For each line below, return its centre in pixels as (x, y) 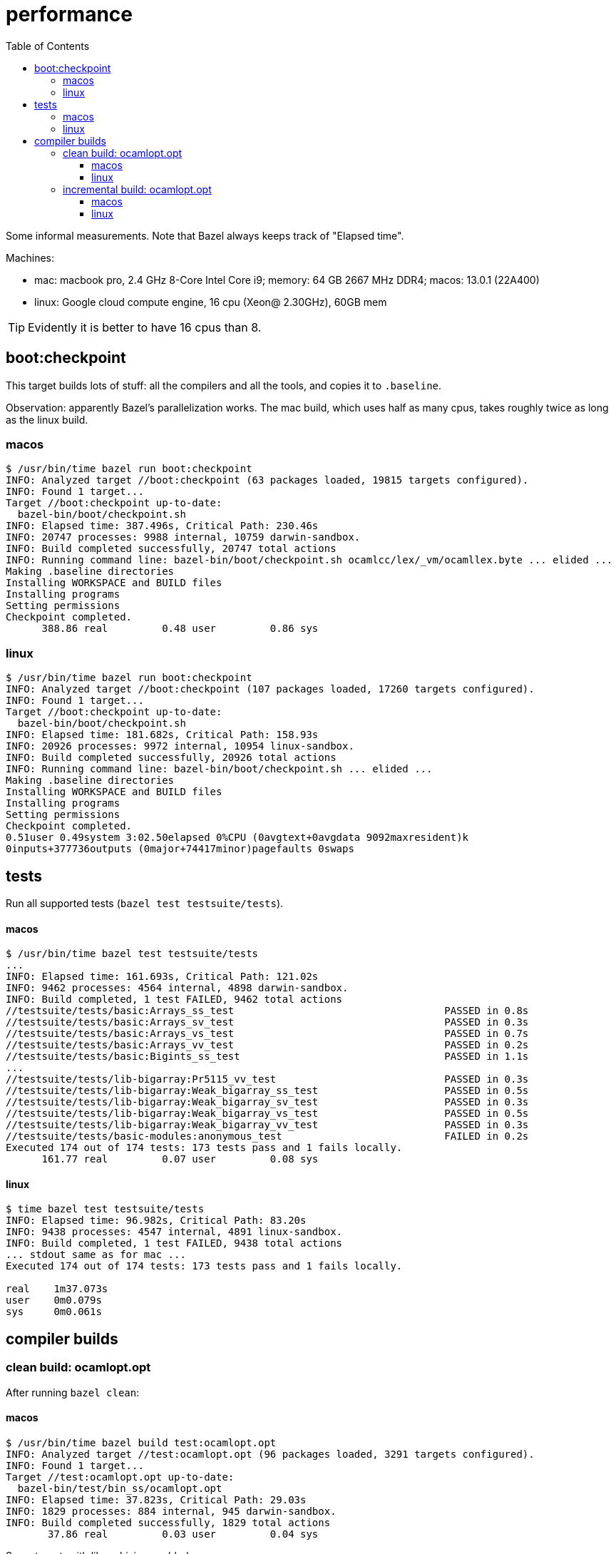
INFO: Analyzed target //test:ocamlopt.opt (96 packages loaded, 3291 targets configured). (270, 1454)
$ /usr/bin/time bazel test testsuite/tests (132, 954)
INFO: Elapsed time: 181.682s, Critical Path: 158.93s (162, 735)
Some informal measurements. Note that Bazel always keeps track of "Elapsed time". (205, 235)
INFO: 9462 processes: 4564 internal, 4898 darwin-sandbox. (177, 988)
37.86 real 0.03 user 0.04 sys (183, 1534)
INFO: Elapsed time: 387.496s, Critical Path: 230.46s (162, 526)
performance (69, 14)
